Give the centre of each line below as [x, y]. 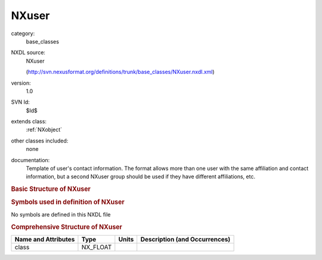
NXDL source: [28, 52]
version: [21, 83]
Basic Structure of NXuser [51, 189]
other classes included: [40, 141]
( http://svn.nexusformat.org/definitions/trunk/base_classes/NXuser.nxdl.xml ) [120, 72]
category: [23, 33]
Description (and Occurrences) [185, 239]
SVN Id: [20, 102]
